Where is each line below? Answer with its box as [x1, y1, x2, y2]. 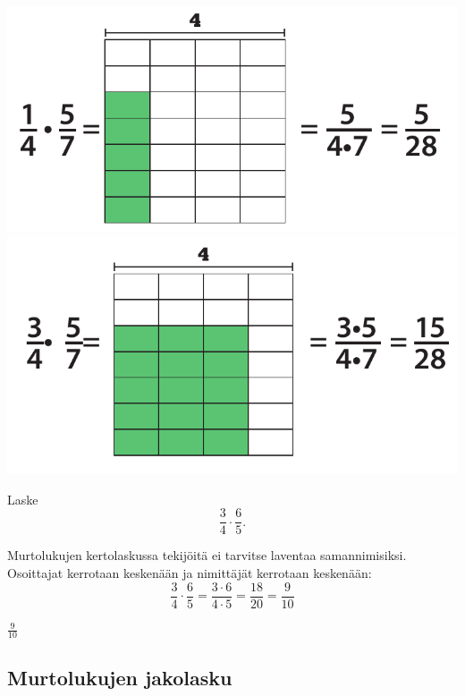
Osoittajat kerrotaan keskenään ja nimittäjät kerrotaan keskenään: [7, 563, 372, 581]
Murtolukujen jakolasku [7, 663, 232, 691]
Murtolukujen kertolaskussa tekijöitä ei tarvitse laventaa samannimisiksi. [7, 546, 407, 564]
